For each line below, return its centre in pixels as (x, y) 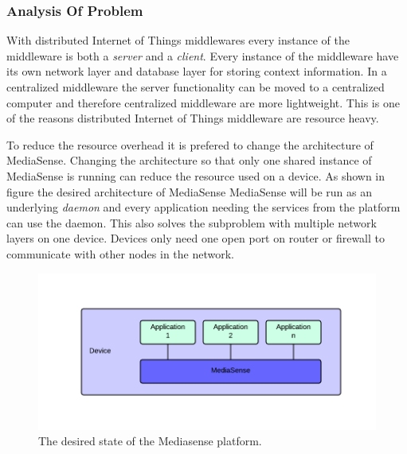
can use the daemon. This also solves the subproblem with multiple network (192, 222)
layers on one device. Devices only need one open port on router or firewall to (196, 238)
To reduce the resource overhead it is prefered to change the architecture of (190, 144)
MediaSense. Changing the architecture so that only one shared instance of (189, 160)
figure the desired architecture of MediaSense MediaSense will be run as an (190, 191)
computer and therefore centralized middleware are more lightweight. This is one (203, 102)
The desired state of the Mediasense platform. (150, 441)
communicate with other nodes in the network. (120, 253)
